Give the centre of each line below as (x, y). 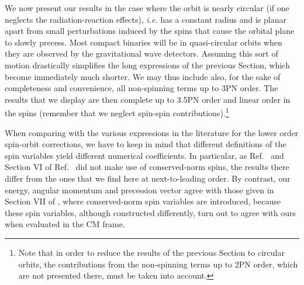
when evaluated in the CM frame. (65, 224)
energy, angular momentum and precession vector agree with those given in (139, 190)
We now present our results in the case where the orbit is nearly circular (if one (147, 8)
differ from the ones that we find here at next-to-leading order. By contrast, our (148, 178)
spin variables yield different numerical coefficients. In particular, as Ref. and (144, 155)
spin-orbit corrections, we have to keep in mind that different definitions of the (146, 144)
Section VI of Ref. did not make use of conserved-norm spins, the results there (147, 167)
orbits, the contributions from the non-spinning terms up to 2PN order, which (158, 264)
